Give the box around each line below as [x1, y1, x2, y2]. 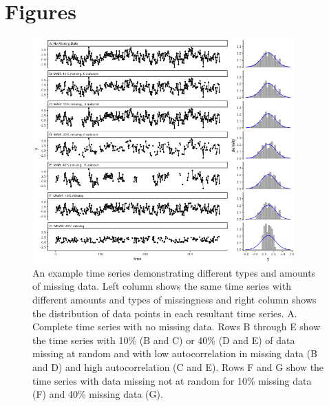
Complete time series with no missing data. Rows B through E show [32, 319, 321, 334]
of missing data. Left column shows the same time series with [32, 279, 291, 293]
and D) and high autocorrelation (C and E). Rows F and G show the [32, 359, 324, 374]
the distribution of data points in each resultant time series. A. [32, 306, 297, 320]
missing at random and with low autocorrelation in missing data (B [32, 346, 318, 361]
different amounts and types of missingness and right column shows [32, 292, 317, 306]
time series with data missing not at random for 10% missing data [32, 373, 312, 387]
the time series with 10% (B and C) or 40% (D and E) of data [32, 332, 295, 347]
